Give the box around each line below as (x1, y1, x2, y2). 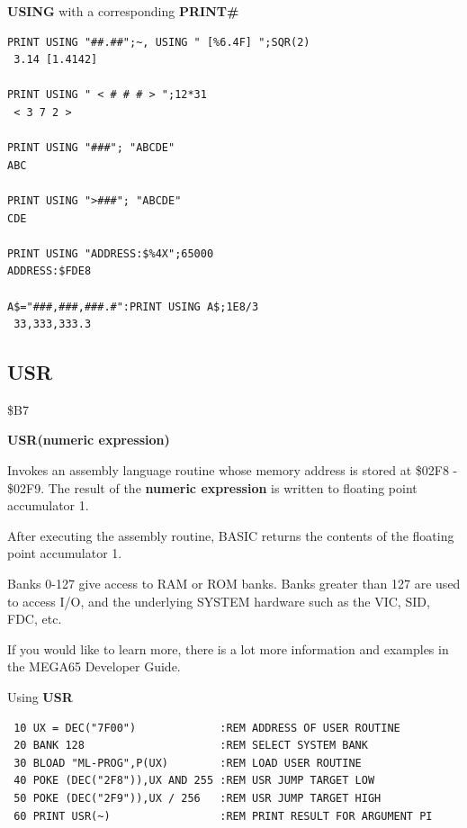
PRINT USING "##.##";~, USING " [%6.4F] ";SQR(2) (7, 35, 310, 49)
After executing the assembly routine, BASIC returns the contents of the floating (7, 526, 454, 544)
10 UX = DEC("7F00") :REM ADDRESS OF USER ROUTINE (13, 721, 400, 734)
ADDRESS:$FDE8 (7, 265, 92, 278)
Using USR (7, 688, 73, 706)
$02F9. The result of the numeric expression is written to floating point (7, 478, 418, 497)
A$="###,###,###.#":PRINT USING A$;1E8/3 (7, 300, 259, 313)
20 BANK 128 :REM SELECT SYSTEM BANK (13, 739, 368, 752)
